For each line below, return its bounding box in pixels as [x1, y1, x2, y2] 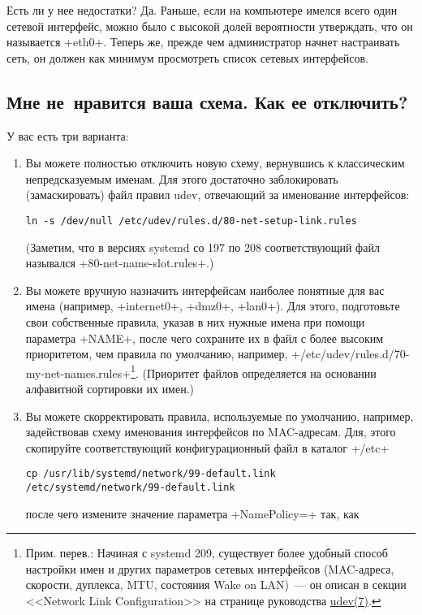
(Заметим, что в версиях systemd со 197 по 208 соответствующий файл [25, 238, 380, 255]
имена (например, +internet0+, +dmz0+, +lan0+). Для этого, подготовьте [25, 297, 400, 314]
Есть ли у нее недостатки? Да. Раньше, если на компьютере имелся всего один [6, 2, 398, 18]
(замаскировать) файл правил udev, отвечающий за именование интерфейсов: [25, 186, 410, 203]
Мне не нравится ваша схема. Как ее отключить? [6, 89, 408, 114]
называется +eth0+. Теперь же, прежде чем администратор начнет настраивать [6, 33, 400, 50]
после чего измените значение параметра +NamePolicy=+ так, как [25, 505, 360, 522]
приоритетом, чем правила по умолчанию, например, [25, 345, 288, 362]
